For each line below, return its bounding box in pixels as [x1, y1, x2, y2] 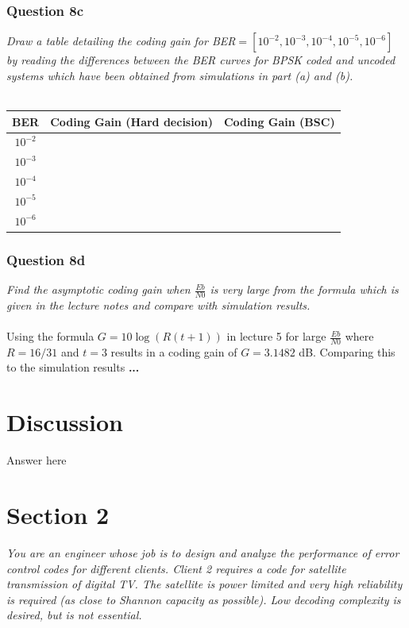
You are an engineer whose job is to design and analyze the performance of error [6, 544, 399, 561]
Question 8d [6, 249, 86, 269]
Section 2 [6, 498, 110, 530]
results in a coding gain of [110, 343, 237, 360]
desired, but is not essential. [6, 607, 142, 623]
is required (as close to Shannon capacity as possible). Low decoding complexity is [6, 591, 401, 607]
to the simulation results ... [6, 359, 140, 376]
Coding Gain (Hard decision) [50, 113, 213, 129]
